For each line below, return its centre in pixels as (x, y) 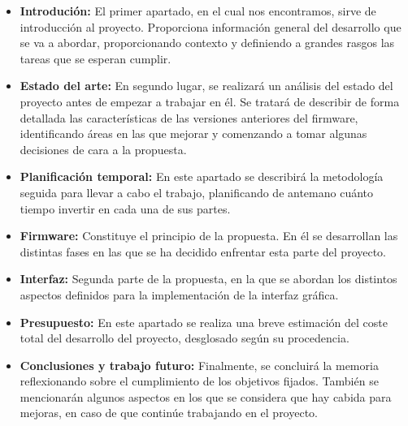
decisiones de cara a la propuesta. (103, 149)
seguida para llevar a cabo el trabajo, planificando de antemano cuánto (197, 192)
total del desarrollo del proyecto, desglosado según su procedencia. (184, 338)
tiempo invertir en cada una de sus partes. (125, 208)
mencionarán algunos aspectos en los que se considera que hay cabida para (206, 396)
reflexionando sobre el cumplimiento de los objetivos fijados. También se (199, 381)
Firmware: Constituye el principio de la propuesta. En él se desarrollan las (209, 236)
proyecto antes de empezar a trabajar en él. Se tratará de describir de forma (210, 101)
